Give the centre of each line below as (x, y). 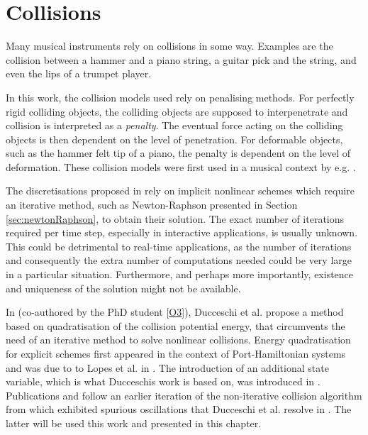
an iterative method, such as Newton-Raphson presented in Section (152, 205)
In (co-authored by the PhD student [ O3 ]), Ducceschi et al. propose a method (175, 312)
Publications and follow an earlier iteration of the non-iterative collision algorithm (184, 395)
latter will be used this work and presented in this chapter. (134, 423)
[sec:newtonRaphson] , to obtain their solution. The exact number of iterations (175, 218)
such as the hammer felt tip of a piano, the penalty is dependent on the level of (178, 153)
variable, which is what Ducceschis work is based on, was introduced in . (163, 381)
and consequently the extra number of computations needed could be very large (179, 260)
